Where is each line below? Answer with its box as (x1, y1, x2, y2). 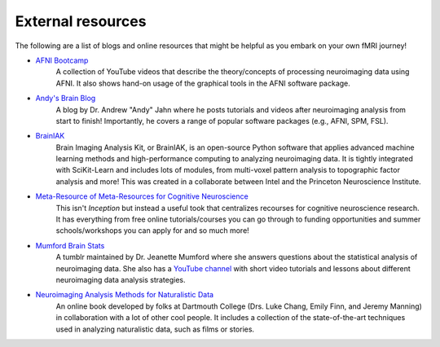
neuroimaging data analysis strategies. (55, 275, 187, 284)
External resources (15, 12, 147, 30)
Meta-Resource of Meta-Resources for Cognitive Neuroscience (35, 191, 249, 201)
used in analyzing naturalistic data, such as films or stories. (55, 324, 255, 334)
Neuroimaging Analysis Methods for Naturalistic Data (35, 290, 214, 300)
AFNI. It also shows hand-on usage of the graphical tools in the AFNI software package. (55, 78, 350, 88)
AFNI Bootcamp (35, 55, 89, 65)
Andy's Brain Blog (35, 94, 96, 103)
